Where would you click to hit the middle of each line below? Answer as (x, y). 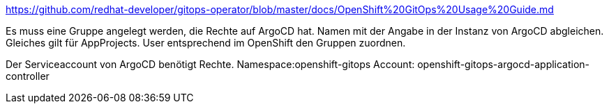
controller (28, 76)
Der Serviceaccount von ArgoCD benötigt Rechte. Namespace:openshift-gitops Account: (210, 64)
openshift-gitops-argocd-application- (504, 64)
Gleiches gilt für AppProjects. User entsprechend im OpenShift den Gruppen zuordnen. (206, 43)
